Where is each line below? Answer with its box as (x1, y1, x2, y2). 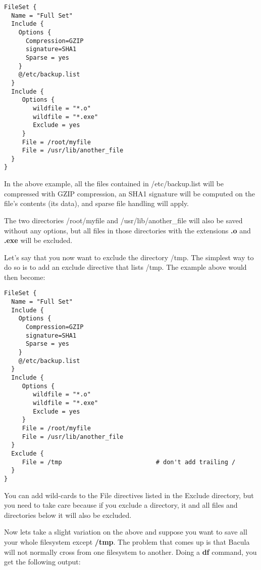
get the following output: (4, 556, 81, 567)
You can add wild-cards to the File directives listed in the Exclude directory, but (4, 490, 254, 500)
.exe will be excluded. (4, 235, 73, 246)
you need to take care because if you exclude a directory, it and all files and (4, 500, 238, 510)
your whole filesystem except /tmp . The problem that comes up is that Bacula (4, 536, 250, 547)
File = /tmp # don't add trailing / (22, 458, 236, 466)
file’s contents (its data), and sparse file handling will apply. (4, 198, 189, 209)
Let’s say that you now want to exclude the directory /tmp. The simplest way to (4, 252, 254, 262)
